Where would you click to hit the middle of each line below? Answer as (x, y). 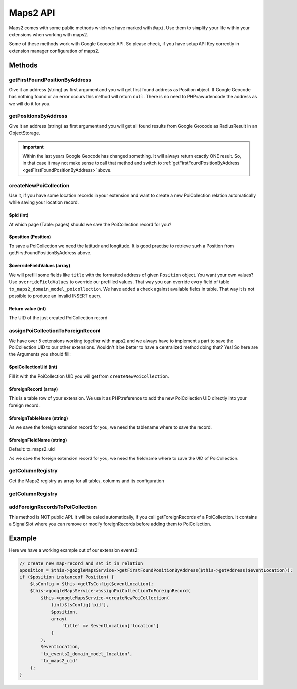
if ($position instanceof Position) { (67, 577)
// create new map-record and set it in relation (81, 563)
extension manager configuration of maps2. (54, 51)
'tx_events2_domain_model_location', (87, 654)
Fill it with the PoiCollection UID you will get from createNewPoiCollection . (89, 376)
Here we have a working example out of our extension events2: (74, 550)
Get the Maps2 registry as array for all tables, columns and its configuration (87, 481)
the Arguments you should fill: (40, 354)
